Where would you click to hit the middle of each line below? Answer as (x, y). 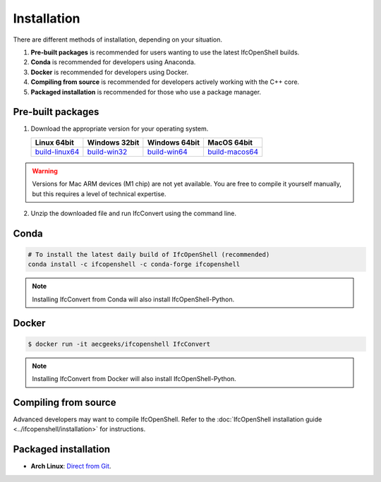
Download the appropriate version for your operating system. (120, 129)
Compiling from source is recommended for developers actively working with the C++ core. (165, 82)
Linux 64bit (54, 143)
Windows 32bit (113, 143)
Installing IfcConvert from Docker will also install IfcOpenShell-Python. (134, 379)
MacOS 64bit (230, 143)
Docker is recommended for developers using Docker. (110, 72)
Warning (45, 171)
